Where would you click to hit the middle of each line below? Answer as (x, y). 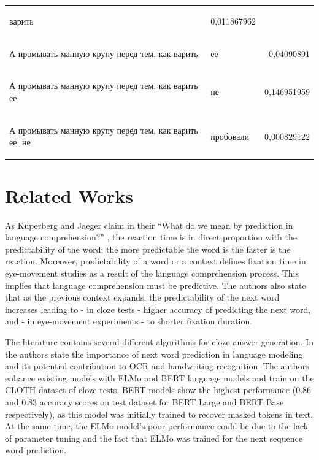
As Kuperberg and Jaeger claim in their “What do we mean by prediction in (149, 225)
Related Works (69, 195)
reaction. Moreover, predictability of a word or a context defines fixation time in (156, 261)
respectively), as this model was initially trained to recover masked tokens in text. (159, 414)
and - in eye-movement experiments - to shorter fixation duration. (129, 321)
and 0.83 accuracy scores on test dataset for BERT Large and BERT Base (144, 402)
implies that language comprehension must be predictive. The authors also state (156, 285)
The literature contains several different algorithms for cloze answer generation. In (159, 342)
